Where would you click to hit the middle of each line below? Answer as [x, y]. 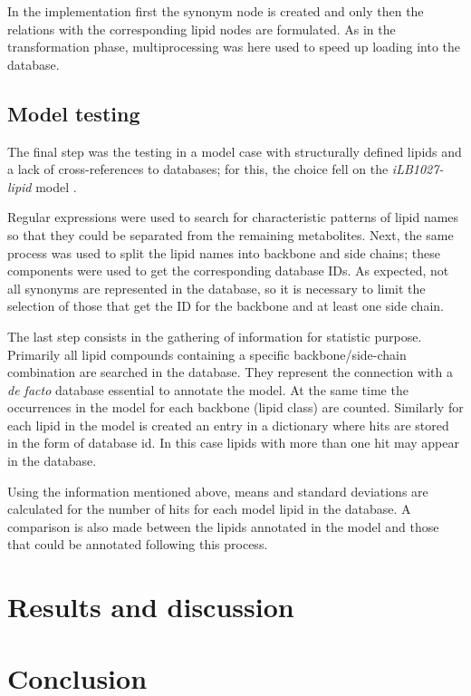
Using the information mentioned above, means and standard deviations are [218, 491]
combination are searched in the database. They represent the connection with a [230, 372]
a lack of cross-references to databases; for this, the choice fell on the [198, 169]
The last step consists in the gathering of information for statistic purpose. [215, 336]
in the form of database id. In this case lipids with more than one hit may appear [233, 443]
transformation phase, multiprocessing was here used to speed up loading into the [234, 47]
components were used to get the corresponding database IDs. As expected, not [228, 271]
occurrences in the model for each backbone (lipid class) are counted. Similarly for [235, 407]
